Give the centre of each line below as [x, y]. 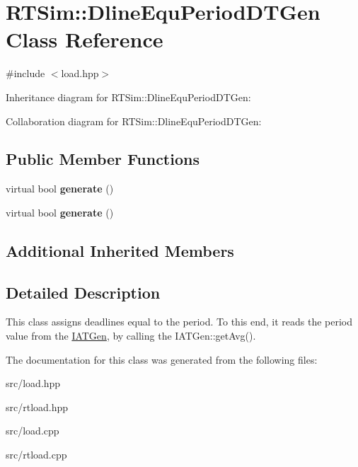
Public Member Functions [103, 159]
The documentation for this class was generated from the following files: [162, 359]
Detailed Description [83, 292]
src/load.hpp [33, 383]
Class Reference [85, 39]
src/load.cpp [33, 431]
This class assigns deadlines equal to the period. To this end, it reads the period [179, 322]
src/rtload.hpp [37, 407]
